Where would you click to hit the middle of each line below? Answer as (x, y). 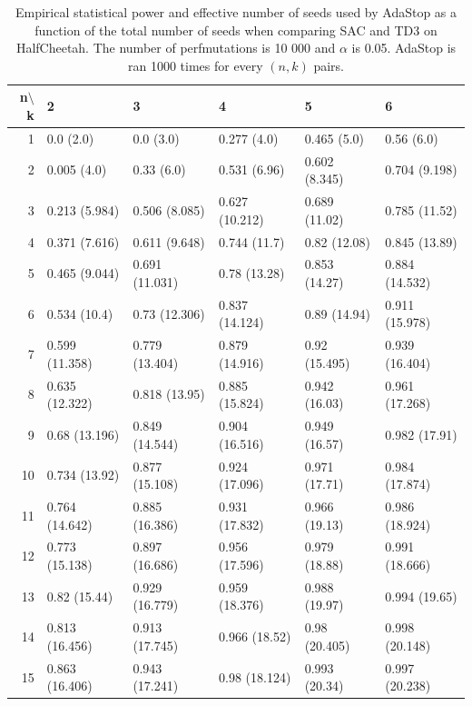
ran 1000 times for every (195, 65)
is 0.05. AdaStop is (404, 48)
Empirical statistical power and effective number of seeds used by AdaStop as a (236, 12)
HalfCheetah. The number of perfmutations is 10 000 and (176, 48)
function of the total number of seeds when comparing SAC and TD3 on (236, 30)
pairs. (329, 65)
